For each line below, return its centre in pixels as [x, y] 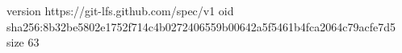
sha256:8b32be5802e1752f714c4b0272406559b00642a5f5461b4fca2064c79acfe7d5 [201, 26]
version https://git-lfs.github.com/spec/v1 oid [120, 10]
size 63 [23, 42]
